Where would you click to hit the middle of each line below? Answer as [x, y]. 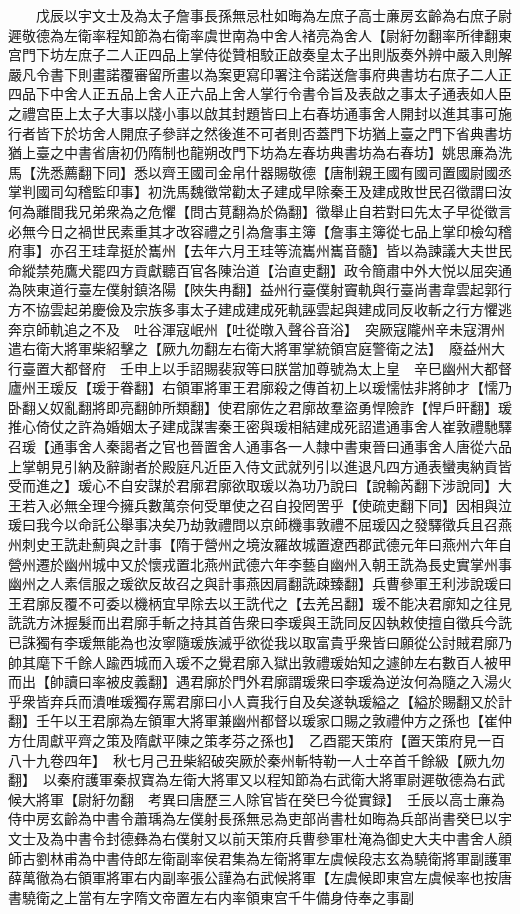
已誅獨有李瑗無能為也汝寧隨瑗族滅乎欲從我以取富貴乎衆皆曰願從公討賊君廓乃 [260, 642]
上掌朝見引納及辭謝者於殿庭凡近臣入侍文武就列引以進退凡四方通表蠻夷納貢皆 [260, 465]
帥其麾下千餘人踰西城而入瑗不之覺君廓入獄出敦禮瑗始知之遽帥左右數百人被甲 [260, 661]
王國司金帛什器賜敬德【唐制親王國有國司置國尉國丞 [343, 171]
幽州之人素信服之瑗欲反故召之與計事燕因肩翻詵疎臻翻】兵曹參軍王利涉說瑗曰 [260, 583]
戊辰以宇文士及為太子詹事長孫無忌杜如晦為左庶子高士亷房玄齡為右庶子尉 [273, 15]
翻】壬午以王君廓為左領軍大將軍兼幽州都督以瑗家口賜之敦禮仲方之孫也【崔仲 [260, 720]
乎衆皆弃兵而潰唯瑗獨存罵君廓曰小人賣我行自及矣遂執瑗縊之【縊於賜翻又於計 [260, 700]
